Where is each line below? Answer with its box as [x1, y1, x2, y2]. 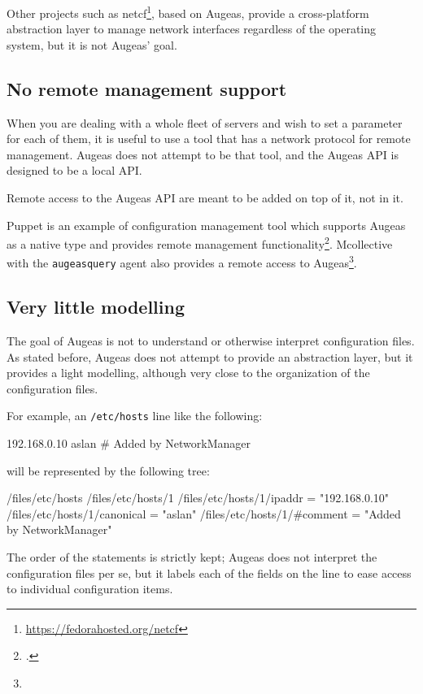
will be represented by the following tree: [7, 462, 210, 479]
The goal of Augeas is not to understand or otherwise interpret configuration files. [7, 332, 415, 349]
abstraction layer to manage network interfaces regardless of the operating [7, 20, 377, 37]
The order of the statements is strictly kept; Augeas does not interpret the [7, 548, 377, 565]
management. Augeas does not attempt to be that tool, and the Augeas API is [7, 145, 399, 163]
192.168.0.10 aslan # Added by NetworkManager [7, 435, 251, 451]
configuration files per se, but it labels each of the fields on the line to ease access [7, 564, 412, 581]
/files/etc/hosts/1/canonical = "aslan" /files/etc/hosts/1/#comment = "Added [7, 505, 401, 522]
